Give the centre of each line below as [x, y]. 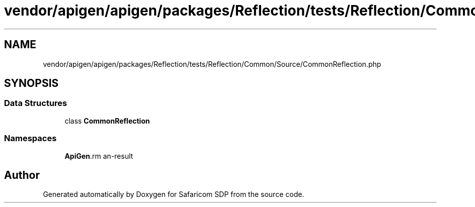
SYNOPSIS [31, 83]
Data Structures [36, 103]
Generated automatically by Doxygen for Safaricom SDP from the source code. [174, 194]
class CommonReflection [107, 121]
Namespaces [30, 138]
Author [22, 175]
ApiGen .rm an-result [99, 156]
